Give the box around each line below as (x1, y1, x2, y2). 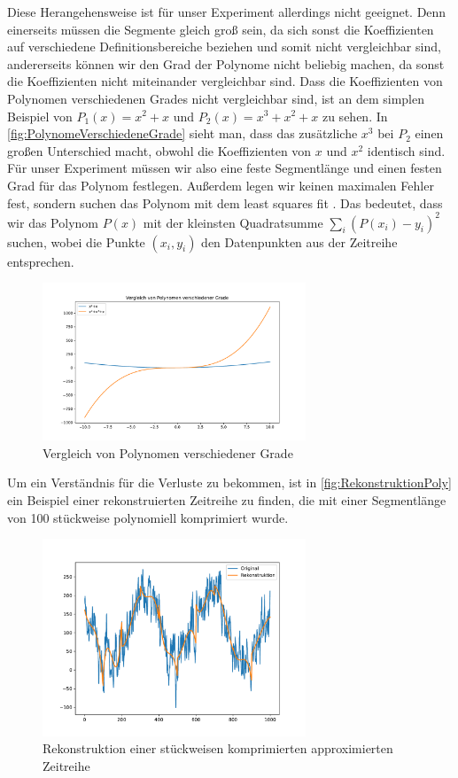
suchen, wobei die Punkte (7, 232, 145, 251)
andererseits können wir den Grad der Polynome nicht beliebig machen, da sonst (7, 54, 445, 73)
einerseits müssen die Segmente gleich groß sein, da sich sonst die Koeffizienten (7, 19, 434, 38)
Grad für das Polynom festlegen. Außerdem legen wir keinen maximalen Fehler (7, 175, 434, 194)
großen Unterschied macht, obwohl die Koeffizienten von (7, 141, 312, 159)
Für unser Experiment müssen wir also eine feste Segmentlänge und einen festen (7, 159, 442, 177)
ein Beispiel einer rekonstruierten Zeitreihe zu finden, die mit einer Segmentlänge (7, 490, 446, 509)
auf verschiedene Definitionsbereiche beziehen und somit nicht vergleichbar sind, (7, 37, 441, 56)
